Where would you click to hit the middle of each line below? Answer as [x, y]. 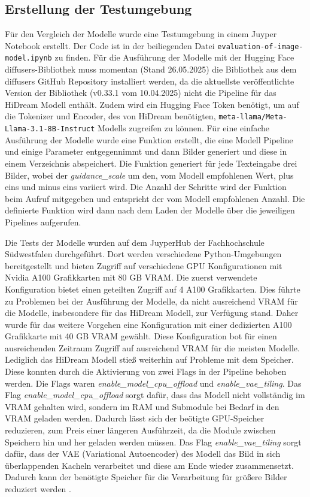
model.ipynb [28, 58]
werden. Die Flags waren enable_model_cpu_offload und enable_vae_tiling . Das [153, 383]
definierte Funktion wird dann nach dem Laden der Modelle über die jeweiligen [150, 210]
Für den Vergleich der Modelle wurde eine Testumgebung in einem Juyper [141, 34]
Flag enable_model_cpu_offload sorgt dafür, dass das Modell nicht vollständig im [155, 395]
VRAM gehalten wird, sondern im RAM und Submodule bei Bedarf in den [142, 406]
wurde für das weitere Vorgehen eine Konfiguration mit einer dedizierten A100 [148, 324]
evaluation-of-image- [260, 46]
